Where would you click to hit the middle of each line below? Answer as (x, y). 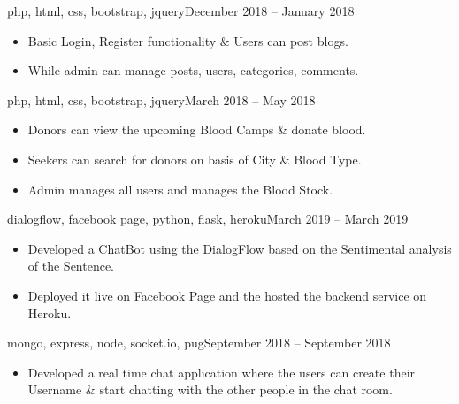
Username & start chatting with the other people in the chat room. (210, 389)
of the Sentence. (71, 266)
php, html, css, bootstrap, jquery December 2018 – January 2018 (181, 11)
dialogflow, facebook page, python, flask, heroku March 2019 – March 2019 (208, 219)
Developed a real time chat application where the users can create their (222, 372)
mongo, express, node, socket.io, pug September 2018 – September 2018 (199, 343)
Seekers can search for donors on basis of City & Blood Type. (195, 159)
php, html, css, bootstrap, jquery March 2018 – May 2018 (161, 99)
